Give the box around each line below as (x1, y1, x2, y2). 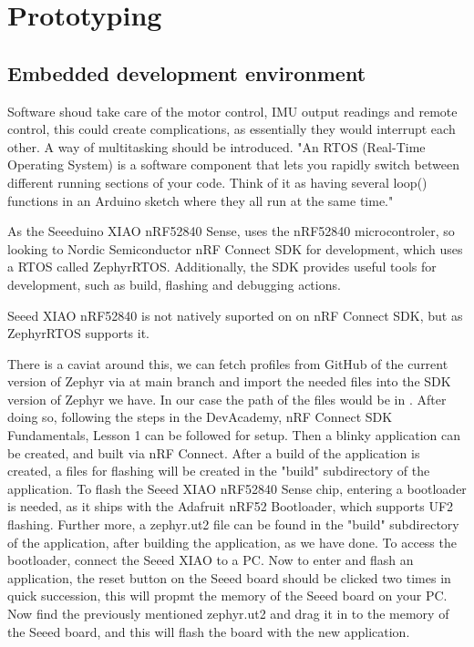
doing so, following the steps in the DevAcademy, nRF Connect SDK (7, 407, 393, 426)
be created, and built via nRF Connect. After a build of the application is (7, 443, 420, 462)
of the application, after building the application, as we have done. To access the (7, 532, 457, 551)
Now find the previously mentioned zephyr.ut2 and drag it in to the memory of (7, 604, 449, 623)
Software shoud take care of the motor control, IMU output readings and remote (7, 101, 458, 120)
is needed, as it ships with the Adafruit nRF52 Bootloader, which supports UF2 (7, 497, 454, 516)
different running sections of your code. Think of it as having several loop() (7, 172, 428, 191)
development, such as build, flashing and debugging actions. (7, 274, 341, 293)
